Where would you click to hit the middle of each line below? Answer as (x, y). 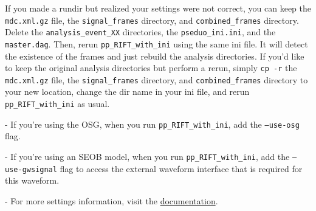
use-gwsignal (31, 169)
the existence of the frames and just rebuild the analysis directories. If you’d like (155, 56)
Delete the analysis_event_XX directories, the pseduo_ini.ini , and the (140, 32)
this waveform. (32, 180)
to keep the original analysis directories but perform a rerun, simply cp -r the (151, 68)
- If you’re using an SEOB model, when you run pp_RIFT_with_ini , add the (147, 156)
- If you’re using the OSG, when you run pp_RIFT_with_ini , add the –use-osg (152, 124)
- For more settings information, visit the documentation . (112, 200)
